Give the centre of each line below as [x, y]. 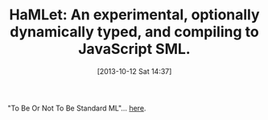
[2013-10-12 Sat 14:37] [134, 71]
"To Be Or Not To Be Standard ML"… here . [77, 108]
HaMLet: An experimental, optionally [134, 15]
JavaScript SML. [134, 49]
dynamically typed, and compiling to [134, 32]
